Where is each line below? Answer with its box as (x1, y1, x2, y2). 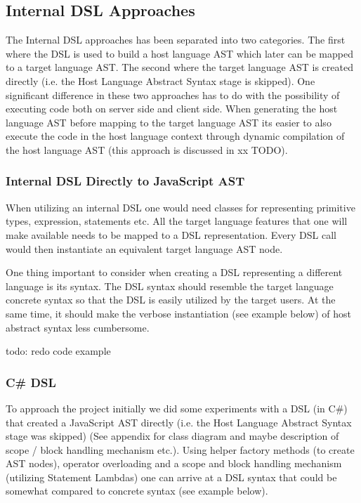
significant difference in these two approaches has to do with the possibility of (6, 87, 340, 102)
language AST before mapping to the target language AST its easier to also (6, 115, 332, 129)
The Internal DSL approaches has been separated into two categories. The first (6, 32, 346, 47)
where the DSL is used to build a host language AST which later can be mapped (6, 46, 353, 60)
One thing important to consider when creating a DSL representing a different (6, 265, 343, 280)
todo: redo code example (6, 344, 111, 358)
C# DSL (6, 373, 56, 391)
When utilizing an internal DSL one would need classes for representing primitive (6, 200, 355, 214)
